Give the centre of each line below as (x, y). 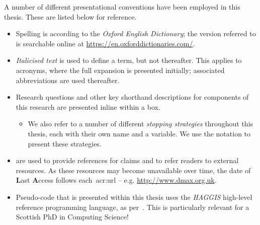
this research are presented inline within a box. (88, 106)
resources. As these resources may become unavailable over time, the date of (133, 170)
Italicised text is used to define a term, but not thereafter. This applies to (129, 60)
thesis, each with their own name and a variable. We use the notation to (139, 133)
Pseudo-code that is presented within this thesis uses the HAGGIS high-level (134, 197)
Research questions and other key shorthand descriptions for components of (132, 97)
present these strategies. (65, 143)
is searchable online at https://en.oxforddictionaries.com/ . (105, 43)
